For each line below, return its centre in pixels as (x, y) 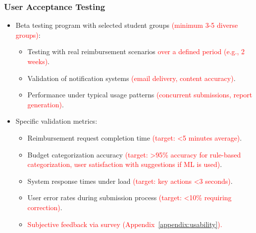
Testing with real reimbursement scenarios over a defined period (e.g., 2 (136, 51)
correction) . (45, 207)
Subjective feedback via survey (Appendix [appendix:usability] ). (125, 224)
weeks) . (39, 61)
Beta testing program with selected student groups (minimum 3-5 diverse (127, 25)
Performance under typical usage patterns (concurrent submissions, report (140, 95)
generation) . (46, 104)
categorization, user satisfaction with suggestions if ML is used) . (125, 164)
